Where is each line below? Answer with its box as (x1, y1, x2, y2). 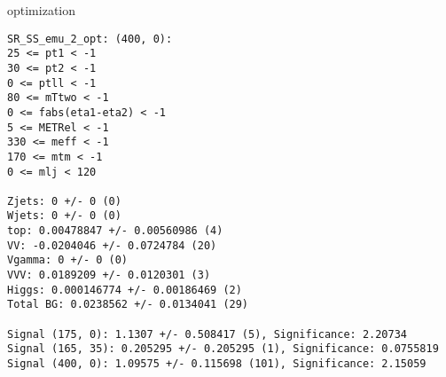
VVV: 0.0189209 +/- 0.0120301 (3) (7, 269, 211, 282)
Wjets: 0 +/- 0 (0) (7, 209, 121, 223)
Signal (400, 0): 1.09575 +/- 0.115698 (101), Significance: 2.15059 (7, 357, 426, 371)
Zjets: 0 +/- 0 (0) (7, 194, 121, 208)
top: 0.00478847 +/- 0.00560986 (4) (7, 224, 223, 238)
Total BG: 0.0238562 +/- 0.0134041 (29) (7, 298, 249, 311)
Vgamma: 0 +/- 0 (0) (7, 254, 129, 267)
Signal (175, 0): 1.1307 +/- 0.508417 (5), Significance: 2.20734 (7, 327, 408, 341)
